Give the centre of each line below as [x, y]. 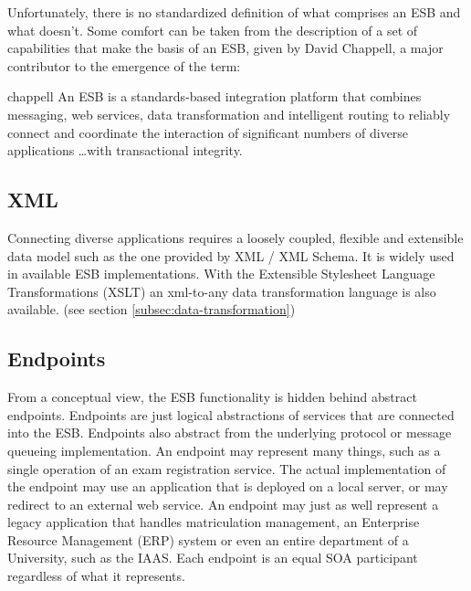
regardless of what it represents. [96, 576]
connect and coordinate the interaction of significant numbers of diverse [208, 132]
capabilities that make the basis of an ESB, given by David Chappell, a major [225, 48]
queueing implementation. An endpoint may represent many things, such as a [224, 450]
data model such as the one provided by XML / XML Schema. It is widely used [231, 255]
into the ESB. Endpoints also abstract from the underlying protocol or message [230, 433]
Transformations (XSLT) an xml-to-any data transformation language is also [222, 291]
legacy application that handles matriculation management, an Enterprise [214, 522]
